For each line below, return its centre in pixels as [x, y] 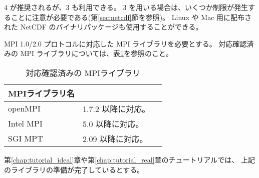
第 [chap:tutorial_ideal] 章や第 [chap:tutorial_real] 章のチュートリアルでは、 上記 [129, 159]
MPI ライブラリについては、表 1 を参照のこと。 [97, 53]
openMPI [24, 108]
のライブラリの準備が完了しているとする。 [74, 169]
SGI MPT [26, 138]
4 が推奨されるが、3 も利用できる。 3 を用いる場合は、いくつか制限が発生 [126, 7]
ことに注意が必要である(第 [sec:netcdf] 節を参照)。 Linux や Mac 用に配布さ [131, 17]
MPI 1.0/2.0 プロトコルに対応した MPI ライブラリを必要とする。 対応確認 [125, 43]
